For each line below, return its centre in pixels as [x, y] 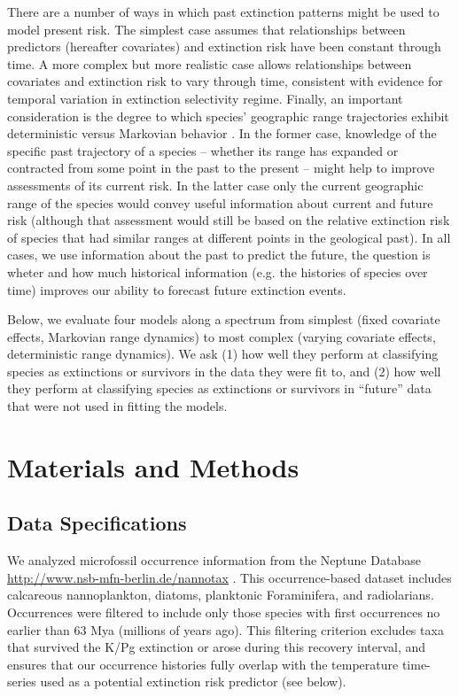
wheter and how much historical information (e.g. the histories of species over [218, 271]
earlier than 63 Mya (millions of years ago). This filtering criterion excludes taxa [226, 629]
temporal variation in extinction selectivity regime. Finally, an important [205, 98]
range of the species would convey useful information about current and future [220, 202]
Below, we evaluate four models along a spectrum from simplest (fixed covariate [224, 319]
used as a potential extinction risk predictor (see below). [193, 682]
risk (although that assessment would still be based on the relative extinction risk [229, 220]
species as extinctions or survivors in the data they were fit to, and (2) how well [224, 371]
